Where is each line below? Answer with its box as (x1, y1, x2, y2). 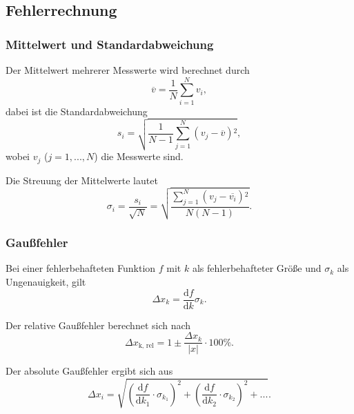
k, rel (138, 342, 154, 350)
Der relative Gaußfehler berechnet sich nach (6, 317, 191, 332)
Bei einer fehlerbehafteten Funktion (6, 261, 156, 275)
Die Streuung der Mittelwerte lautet (6, 172, 158, 187)
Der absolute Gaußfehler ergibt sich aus (6, 364, 173, 378)
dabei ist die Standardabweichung (6, 103, 148, 118)
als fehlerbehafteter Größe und (192, 261, 322, 275)
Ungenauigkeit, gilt (6, 274, 86, 288)
